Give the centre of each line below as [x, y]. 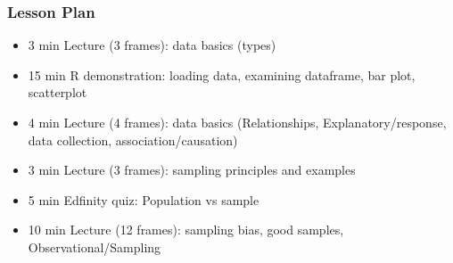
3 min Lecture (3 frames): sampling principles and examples [192, 170]
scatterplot [58, 92]
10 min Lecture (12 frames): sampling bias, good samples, [186, 230]
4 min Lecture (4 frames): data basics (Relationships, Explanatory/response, [237, 122]
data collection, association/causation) [133, 140]
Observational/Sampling [95, 247]
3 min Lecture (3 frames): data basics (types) [152, 45]
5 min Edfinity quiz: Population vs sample [144, 199]
